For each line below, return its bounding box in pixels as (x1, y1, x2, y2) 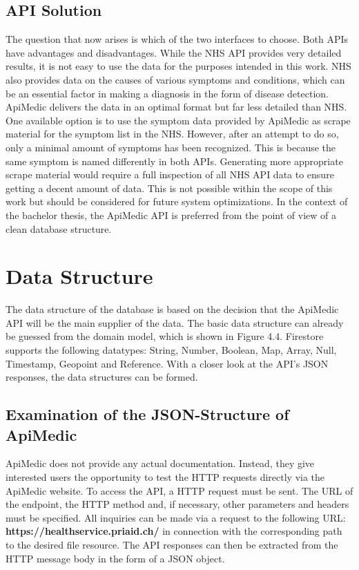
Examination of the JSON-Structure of (6, 403, 289, 425)
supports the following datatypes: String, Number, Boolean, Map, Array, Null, (6, 343, 337, 357)
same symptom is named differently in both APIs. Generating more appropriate (6, 153, 343, 168)
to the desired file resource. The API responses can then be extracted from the (6, 537, 338, 551)
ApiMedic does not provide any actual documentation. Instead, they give (6, 456, 315, 471)
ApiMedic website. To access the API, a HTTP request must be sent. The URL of (6, 483, 353, 497)
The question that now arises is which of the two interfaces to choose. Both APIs (6, 32, 348, 46)
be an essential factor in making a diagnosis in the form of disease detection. (6, 86, 329, 100)
